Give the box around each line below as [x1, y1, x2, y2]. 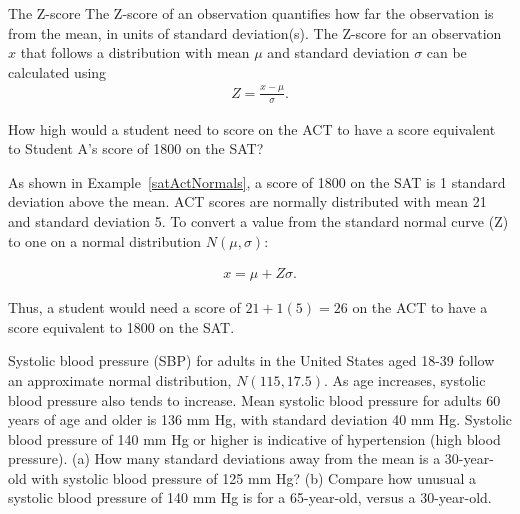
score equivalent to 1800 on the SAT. [8, 316, 235, 337]
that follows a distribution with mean [20, 42, 250, 63]
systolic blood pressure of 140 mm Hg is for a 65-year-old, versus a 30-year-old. [8, 487, 492, 508]
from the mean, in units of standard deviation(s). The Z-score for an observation [8, 22, 502, 43]
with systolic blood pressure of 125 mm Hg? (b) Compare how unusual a [31, 467, 476, 488]
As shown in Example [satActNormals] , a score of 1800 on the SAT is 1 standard [8, 171, 506, 192]
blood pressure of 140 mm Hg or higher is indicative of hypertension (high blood [8, 428, 501, 449]
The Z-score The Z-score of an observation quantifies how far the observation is [8, 3, 494, 23]
